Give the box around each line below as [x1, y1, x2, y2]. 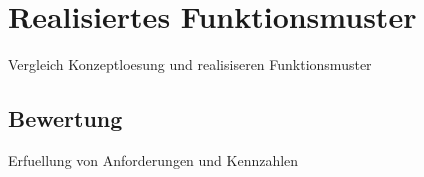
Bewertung [8, 103, 123, 134]
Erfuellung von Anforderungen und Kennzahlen [8, 149, 299, 170]
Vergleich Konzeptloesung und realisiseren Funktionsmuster [8, 54, 372, 75]
